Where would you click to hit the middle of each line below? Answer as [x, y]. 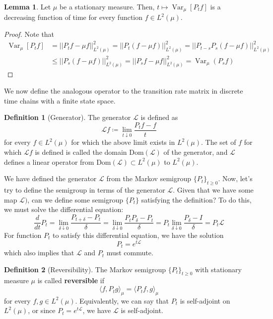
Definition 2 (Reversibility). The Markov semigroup [85, 269]
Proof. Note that [29, 34]
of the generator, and [196, 152]
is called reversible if [71, 280]
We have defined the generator [50, 178]
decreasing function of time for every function [73, 17]
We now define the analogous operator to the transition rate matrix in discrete [124, 91]
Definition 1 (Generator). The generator [68, 117]
